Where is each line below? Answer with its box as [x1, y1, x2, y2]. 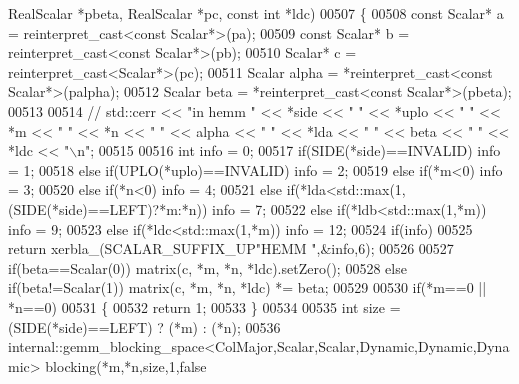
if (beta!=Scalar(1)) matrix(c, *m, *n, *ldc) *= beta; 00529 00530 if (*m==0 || [8, 277, 487, 298]
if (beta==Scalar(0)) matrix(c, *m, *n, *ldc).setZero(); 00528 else [8, 257, 407, 278]
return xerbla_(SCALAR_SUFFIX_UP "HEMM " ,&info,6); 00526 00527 [8, 238, 454, 259]
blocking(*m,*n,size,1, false [45, 355, 207, 376]
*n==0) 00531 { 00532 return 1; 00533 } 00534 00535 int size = [8, 296, 401, 317]
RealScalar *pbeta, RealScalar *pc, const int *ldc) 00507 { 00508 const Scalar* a [8, 3, 504, 23]
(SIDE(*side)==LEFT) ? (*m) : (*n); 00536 [8, 316, 281, 337]
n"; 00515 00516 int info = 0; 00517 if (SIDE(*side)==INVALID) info [77, 140, 501, 161]
